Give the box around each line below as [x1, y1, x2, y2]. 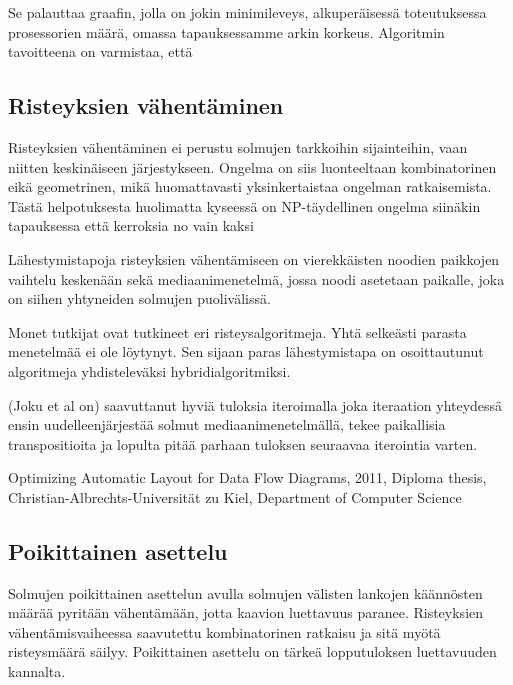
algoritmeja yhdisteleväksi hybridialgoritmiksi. [8, 360, 291, 381]
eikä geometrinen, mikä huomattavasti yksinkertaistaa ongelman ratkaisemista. [8, 176, 492, 197]
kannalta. [8, 661, 66, 682]
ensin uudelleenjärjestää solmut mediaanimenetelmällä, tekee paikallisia [8, 414, 446, 435]
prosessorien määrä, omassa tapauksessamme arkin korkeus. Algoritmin [8, 21, 445, 42]
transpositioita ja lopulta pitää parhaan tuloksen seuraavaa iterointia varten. [8, 433, 478, 454]
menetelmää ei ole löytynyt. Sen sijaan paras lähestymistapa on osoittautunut [8, 341, 484, 362]
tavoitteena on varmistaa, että [8, 41, 193, 62]
